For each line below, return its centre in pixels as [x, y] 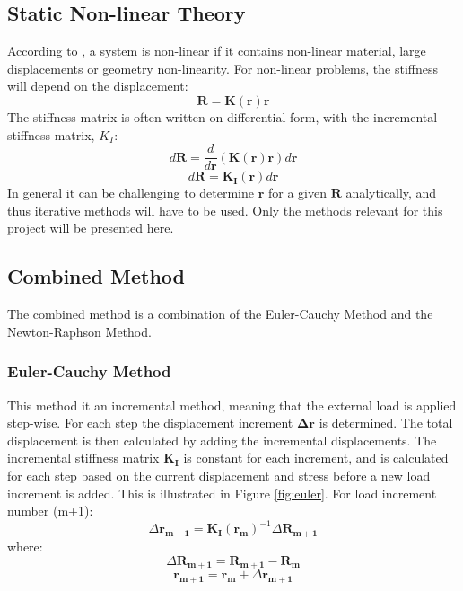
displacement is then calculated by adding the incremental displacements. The [222, 440]
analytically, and [391, 193]
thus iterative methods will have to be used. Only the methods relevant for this [225, 210]
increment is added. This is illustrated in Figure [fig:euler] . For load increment [222, 493]
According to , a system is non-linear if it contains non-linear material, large [217, 51]
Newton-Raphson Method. [79, 331]
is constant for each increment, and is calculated [316, 458]
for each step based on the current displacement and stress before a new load [219, 475]
